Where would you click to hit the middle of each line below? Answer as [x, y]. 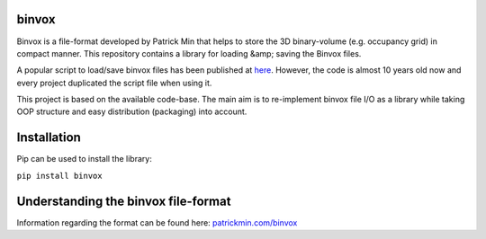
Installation [49, 138]
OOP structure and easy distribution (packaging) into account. [132, 111]
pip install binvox [59, 176]
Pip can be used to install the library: [84, 159]
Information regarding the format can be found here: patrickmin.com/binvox [157, 222]
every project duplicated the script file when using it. [114, 83]
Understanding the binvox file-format [124, 201]
